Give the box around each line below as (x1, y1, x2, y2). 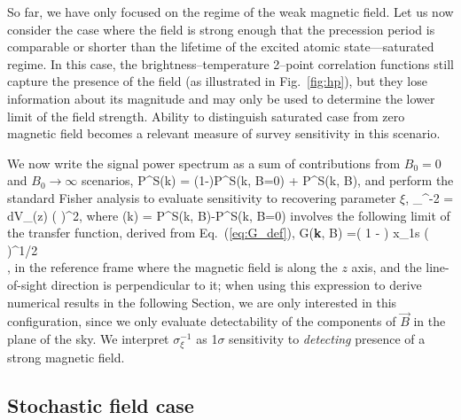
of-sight (7, 275, 48, 293)
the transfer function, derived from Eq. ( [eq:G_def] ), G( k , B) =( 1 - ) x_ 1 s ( (7, 223, 429, 242)
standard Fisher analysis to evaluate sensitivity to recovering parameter (7, 188, 396, 206)
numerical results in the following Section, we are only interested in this (7, 292, 397, 311)
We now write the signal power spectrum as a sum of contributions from (7, 153, 401, 172)
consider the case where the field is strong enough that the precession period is (7, 19, 435, 38)
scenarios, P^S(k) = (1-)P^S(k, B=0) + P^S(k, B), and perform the (81, 171, 454, 190)
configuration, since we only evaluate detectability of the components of (7, 312, 396, 331)
